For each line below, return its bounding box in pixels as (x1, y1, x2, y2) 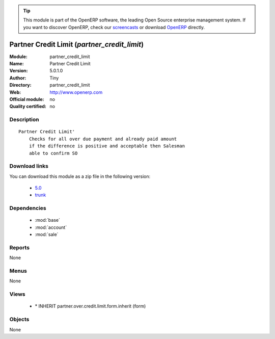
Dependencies (9, 204, 47, 212)
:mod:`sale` (35, 231, 59, 238)
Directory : (9, 82, 32, 88)
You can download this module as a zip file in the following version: (9, 173, 151, 179)
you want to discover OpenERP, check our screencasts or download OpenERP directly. (23, 24, 205, 30)
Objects (9, 316, 30, 323)
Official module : (9, 96, 44, 102)
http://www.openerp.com (49, 89, 103, 95)
